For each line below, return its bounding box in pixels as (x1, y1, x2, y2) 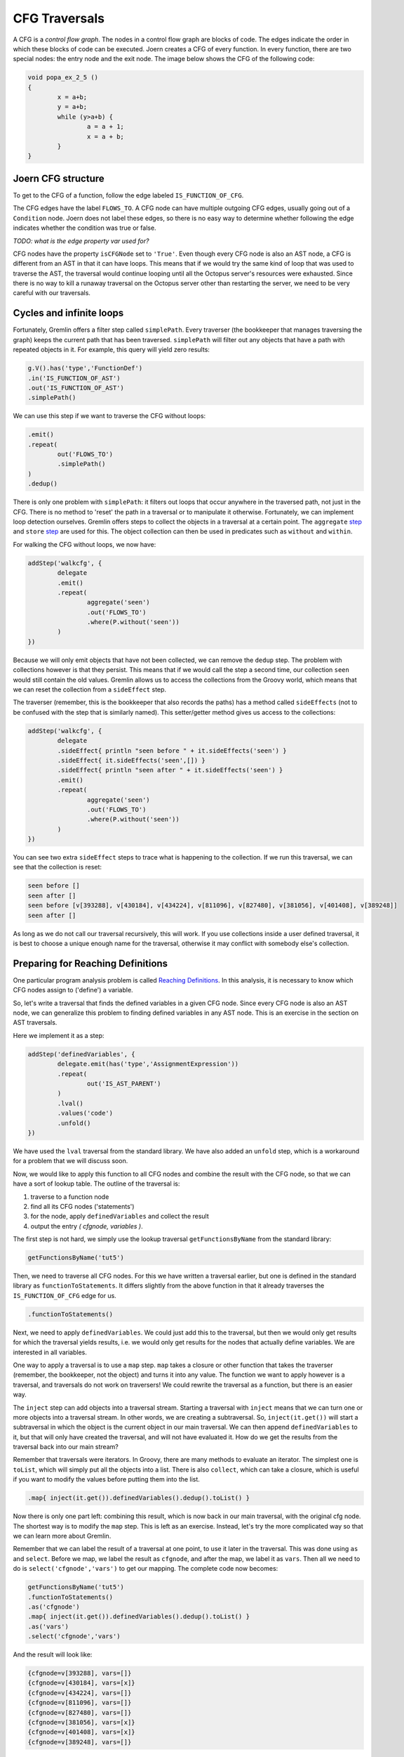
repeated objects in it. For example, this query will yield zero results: (13, 345, 210, 354)
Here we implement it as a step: (13, 1031, 105, 1039)
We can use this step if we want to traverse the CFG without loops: (13, 412, 206, 420)
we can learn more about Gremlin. (13, 1532, 112, 1541)
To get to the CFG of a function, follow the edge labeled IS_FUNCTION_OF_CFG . (13, 190, 244, 200)
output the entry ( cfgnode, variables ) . (30, 1221, 143, 1230)
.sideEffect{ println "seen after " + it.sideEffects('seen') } (57, 766, 283, 774)
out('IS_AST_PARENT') (86, 1080, 161, 1088)
